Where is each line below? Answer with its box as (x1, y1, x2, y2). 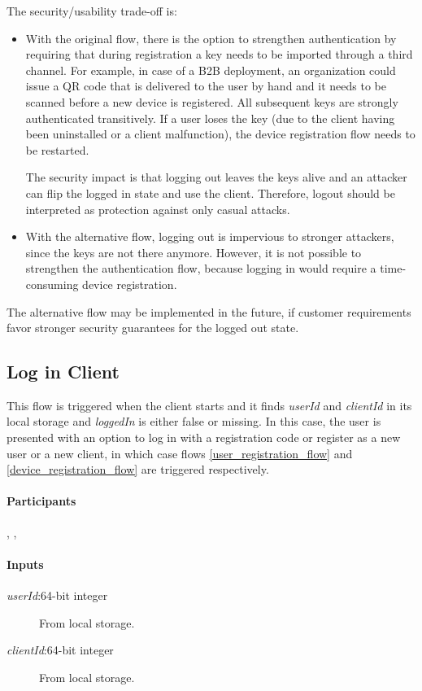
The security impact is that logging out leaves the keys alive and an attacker (25, 168, 407, 186)
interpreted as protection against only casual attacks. (25, 200, 290, 217)
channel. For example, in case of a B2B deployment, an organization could (25, 61, 396, 78)
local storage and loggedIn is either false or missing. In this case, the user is (7, 413, 381, 430)
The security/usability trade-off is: (7, 2, 177, 19)
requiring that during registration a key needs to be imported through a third (25, 46, 413, 63)
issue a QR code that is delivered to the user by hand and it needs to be (25, 77, 386, 94)
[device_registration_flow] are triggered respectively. (7, 461, 269, 478)
